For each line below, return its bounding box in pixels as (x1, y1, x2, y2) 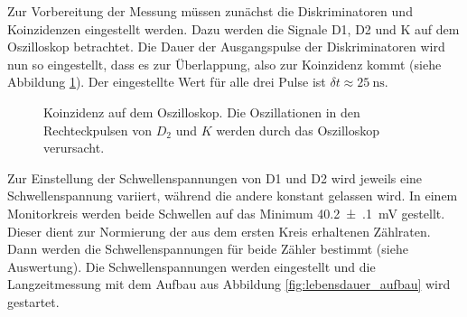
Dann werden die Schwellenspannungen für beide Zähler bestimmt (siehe (7, 239, 408, 258)
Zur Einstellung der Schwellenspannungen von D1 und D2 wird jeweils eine (7, 168, 423, 187)
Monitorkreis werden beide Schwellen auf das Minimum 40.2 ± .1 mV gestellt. (7, 203, 445, 222)
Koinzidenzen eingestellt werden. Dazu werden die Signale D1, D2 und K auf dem (7, 19, 460, 38)
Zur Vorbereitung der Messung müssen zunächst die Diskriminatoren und (7, 2, 413, 20)
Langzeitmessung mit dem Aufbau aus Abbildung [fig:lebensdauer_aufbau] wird (7, 275, 451, 294)
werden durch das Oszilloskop (216, 120, 379, 139)
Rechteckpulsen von (43, 120, 153, 139)
